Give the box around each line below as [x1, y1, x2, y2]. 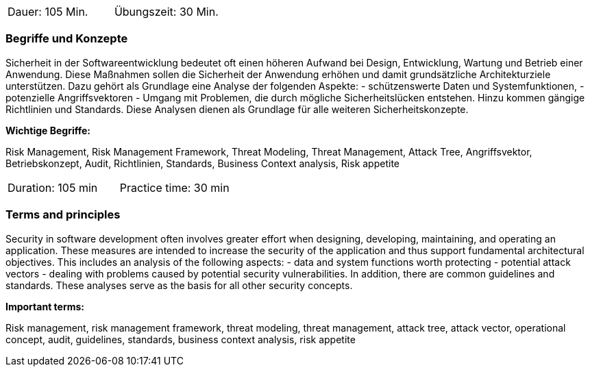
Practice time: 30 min [119, 180, 230, 195]
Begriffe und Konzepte [5, 32, 128, 46]
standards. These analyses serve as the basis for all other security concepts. [5, 279, 353, 291]
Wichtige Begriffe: [5, 124, 90, 136]
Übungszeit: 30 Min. [114, 5, 219, 18]
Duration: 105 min [8, 180, 98, 195]
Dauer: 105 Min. [8, 5, 88, 18]
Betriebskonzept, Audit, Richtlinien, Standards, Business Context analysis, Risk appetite [5, 157, 400, 169]
